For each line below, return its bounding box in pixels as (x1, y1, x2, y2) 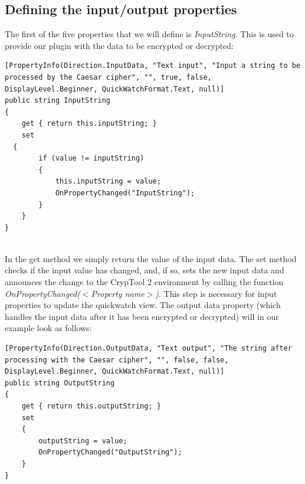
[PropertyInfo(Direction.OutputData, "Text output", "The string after (5, 344, 292, 353)
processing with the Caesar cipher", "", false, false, (5, 355, 229, 364)
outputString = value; (38, 436, 127, 445)
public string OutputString (5, 378, 115, 387)
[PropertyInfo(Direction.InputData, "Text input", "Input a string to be (5, 61, 301, 70)
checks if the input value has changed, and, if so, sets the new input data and (5, 264, 284, 276)
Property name (91, 287, 145, 299)
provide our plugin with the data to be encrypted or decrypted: (5, 39, 234, 51)
